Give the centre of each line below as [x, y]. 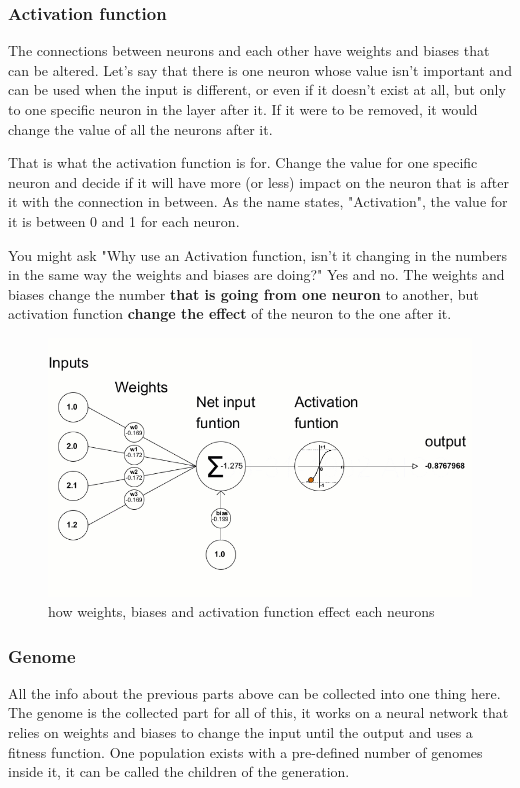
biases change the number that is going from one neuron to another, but [243, 293]
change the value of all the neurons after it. [140, 128]
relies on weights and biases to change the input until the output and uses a [240, 732]
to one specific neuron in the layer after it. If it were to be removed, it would [243, 109]
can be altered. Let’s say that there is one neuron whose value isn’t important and [260, 69]
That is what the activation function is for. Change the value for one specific [243, 162]
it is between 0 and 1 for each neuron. [124, 220]
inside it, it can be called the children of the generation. [179, 771]
